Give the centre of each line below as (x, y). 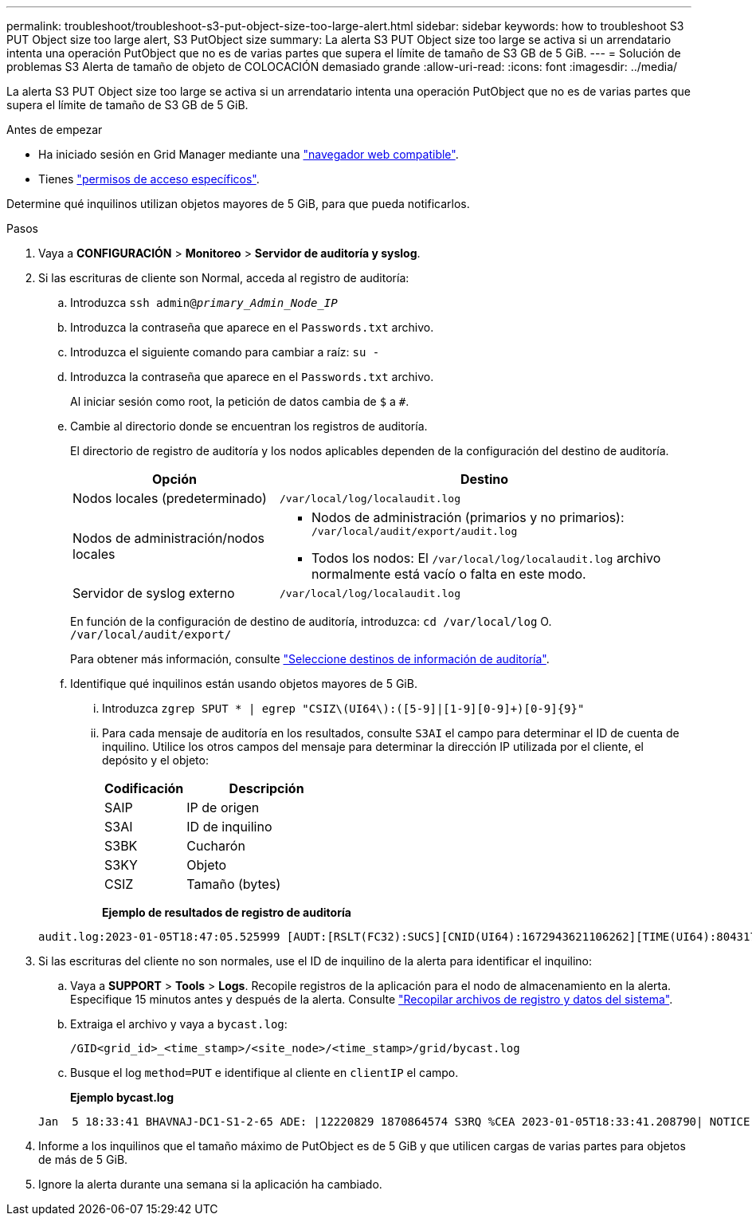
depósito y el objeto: (155, 760)
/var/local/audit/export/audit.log (414, 531)
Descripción (266, 788)
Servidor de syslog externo (154, 593)
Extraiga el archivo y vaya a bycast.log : (179, 1024)
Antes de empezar (55, 130)
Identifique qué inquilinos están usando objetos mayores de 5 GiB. (244, 684)
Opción (174, 479)
